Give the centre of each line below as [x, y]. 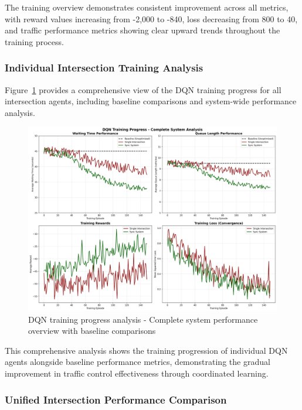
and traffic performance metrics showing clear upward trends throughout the [142, 30]
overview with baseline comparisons [92, 331]
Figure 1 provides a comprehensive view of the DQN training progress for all [143, 89]
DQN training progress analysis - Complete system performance [143, 319]
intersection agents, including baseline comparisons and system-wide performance [151, 101]
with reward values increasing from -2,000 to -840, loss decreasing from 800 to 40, [151, 18]
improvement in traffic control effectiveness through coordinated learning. [137, 373]
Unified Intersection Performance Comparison [116, 399]
